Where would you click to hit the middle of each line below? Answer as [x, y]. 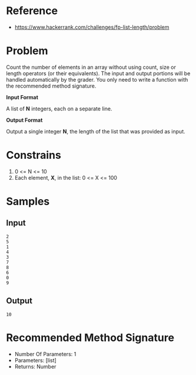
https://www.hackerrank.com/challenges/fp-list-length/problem [92, 27]
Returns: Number [35, 366]
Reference [32, 11]
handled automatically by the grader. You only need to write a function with [97, 79]
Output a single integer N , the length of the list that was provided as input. [96, 131]
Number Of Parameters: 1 [45, 354]
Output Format [24, 120]
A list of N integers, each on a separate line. [59, 108]
